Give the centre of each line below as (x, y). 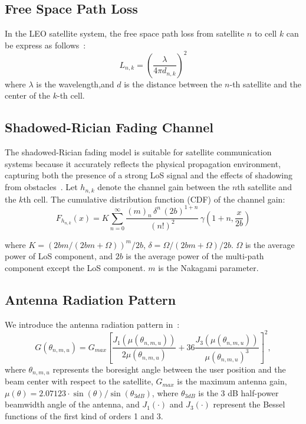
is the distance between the (173, 84)
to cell (266, 33)
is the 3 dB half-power (238, 392)
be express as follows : (45, 45)
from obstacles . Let (41, 187)
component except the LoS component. (75, 267)
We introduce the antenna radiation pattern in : (92, 324)
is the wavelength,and (75, 84)
